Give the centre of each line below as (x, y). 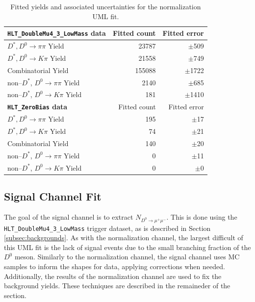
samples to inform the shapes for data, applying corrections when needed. (115, 266)
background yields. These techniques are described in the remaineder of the (117, 286)
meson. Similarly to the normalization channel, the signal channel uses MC (127, 257)
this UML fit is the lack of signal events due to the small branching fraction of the (127, 247)
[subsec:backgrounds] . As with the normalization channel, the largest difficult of (124, 238)
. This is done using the (202, 216)
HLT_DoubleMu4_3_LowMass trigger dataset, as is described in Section (107, 228)
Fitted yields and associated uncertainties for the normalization (106, 6)
